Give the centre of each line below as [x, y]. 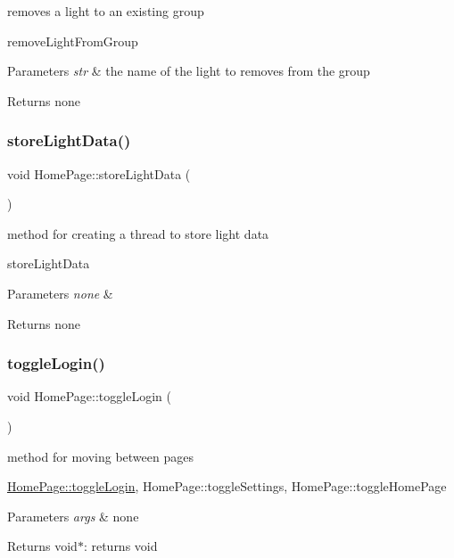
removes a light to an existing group [106, 11]
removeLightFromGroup [73, 41]
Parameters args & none [73, 516]
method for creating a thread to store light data [138, 233]
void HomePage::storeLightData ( [99, 173]
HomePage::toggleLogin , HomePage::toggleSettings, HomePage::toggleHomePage [227, 486]
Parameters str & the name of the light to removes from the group [189, 71]
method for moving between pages [100, 456]
